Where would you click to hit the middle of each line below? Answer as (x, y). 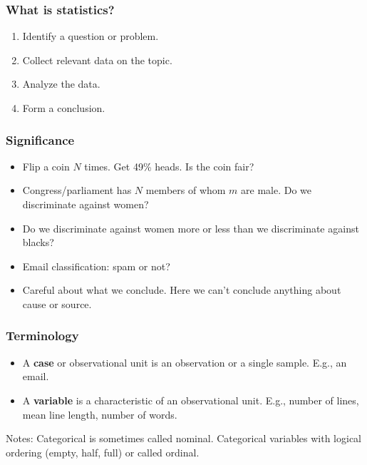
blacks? (38, 242)
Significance (40, 139)
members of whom (186, 190)
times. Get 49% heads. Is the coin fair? (169, 166)
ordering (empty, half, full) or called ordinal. (103, 452)
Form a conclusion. (64, 108)
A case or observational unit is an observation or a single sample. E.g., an (185, 362)
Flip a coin (46, 166)
